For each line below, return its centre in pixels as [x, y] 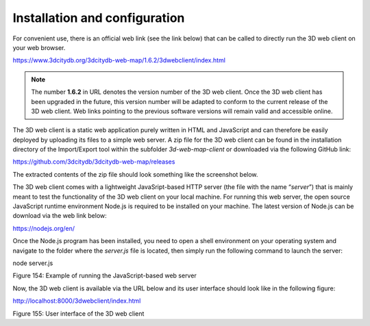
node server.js [33, 263]
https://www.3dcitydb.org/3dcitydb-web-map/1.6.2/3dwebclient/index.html [119, 60]
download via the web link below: [60, 216]
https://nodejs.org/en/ [44, 228]
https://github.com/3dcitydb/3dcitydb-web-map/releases [94, 162]
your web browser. [39, 47]
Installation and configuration [99, 18]
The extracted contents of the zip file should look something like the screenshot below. [135, 174]
